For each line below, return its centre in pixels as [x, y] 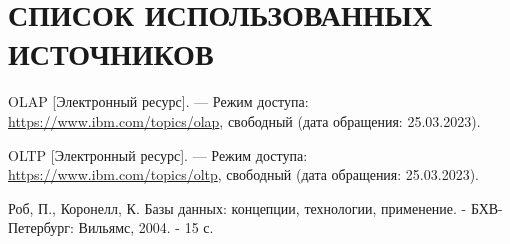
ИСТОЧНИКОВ [111, 53]
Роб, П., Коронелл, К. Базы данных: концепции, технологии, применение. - [237, 207]
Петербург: [41, 227]
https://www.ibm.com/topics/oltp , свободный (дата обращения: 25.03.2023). [243, 174]
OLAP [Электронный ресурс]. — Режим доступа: [158, 101]
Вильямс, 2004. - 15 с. [146, 227]
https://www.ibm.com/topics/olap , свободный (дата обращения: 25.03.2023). [244, 120]
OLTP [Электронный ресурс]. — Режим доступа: [158, 154]
